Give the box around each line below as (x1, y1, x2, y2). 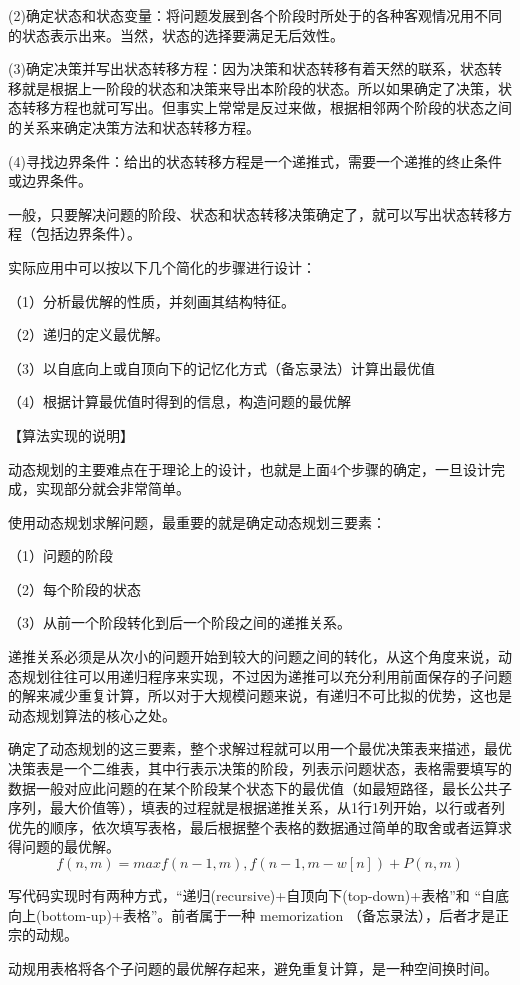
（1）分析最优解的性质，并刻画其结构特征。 (8, 290, 295, 311)
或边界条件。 (8, 170, 92, 191)
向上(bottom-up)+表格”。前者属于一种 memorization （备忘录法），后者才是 (8, 904, 495, 925)
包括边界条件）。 (35, 223, 141, 244)
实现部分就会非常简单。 (35, 478, 190, 499)
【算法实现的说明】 (8, 424, 134, 445)
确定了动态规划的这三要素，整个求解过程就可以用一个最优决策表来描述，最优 (8, 738, 512, 759)
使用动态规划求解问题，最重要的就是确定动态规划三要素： (8, 511, 386, 532)
